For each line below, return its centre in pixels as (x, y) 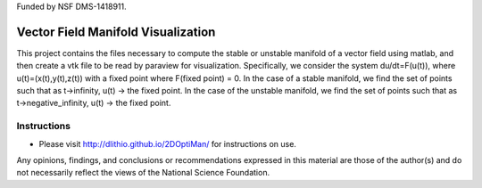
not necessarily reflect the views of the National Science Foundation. (143, 173)
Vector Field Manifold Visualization (116, 32)
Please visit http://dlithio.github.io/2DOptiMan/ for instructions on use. (167, 143)
